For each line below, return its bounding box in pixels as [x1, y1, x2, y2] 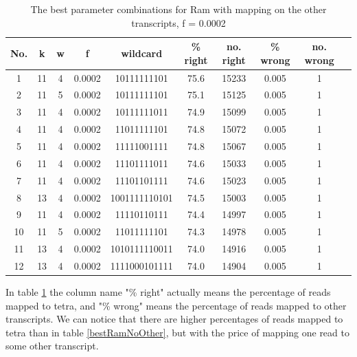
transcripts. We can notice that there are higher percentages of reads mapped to [5, 312, 343, 326]
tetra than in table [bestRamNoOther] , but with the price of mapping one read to [5, 325, 349, 339]
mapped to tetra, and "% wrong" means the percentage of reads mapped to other [5, 298, 347, 312]
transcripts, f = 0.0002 [131, 15, 226, 30]
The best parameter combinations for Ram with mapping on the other [30, 2, 327, 16]
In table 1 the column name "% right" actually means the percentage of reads [5, 285, 331, 299]
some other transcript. [5, 338, 99, 353]
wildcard [121, 45, 163, 60]
